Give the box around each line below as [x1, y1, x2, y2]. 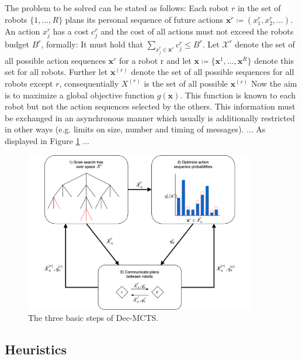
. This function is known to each [180, 88, 296, 101]
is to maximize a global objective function [5, 88, 154, 101]
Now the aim [251, 77, 297, 89]
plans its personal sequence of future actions [65, 13, 224, 25]
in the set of [237, 2, 281, 13]
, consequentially [59, 77, 119, 89]
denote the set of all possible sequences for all [131, 66, 294, 78]
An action [5, 25, 40, 37]
